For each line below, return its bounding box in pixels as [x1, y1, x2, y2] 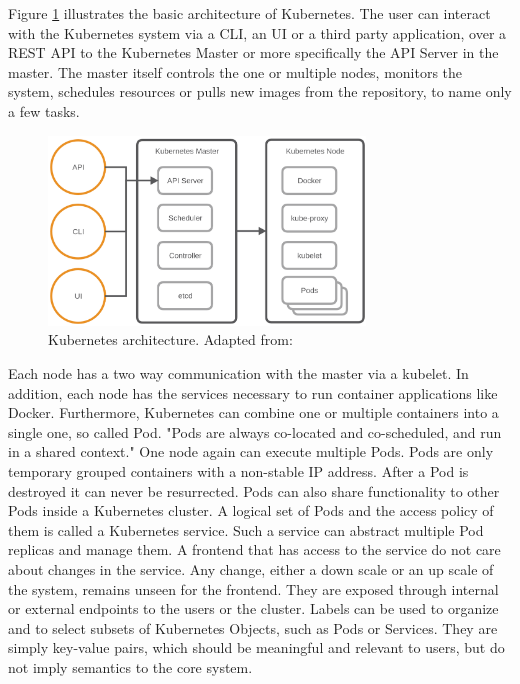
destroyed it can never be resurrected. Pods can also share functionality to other [8, 480, 500, 501]
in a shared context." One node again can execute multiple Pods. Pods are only [8, 441, 494, 462]
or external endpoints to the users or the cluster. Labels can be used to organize [8, 598, 499, 619]
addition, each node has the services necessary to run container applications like [8, 382, 498, 403]
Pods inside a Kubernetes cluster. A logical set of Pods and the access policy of [8, 500, 494, 521]
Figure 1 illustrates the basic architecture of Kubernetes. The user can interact [8, 3, 491, 23]
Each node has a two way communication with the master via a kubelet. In [8, 362, 469, 383]
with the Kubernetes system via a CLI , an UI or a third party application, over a [8, 22, 507, 43]
